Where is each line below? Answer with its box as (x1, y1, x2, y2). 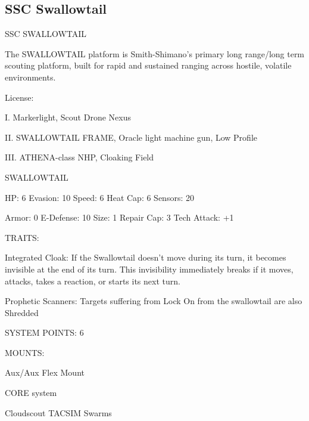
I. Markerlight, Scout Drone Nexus (5, 111, 131, 123)
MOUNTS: (5, 346, 45, 358)
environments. (5, 70, 56, 83)
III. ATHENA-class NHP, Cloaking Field (5, 151, 154, 163)
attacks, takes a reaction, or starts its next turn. (5, 274, 180, 287)
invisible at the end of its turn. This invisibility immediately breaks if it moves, (5, 262, 294, 275)
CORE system (5, 386, 57, 399)
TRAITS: (5, 231, 39, 243)
